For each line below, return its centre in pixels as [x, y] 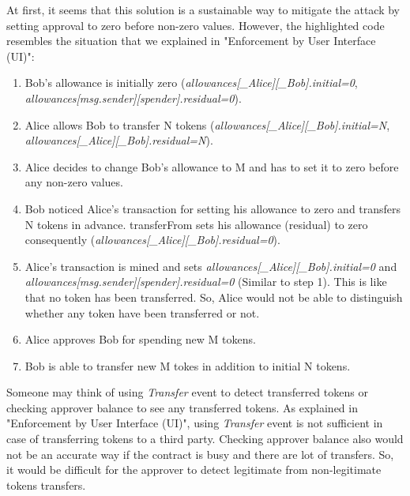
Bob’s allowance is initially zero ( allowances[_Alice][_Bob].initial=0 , [191, 83]
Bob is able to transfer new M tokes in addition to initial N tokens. [188, 365]
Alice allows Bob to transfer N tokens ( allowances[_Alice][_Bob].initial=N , [207, 124]
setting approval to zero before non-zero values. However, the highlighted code [196, 25]
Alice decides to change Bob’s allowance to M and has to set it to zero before [212, 166]
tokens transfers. [46, 485]
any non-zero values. [74, 182]
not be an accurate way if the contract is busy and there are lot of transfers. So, [200, 454]
